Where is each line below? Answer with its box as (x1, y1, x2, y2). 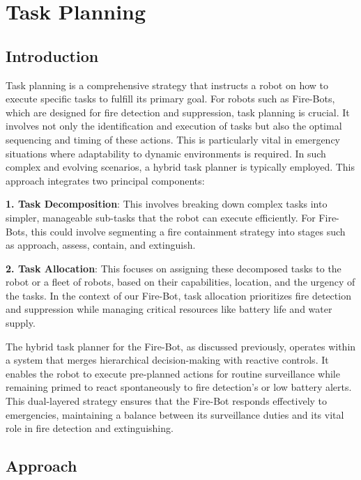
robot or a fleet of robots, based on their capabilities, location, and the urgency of (6, 274, 355, 289)
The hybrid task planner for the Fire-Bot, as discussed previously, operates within (6, 339, 356, 353)
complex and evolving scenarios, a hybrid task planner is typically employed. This (6, 160, 355, 174)
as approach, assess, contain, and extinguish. (6, 238, 196, 252)
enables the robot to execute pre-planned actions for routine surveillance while (6, 366, 340, 380)
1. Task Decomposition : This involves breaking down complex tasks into (6, 196, 328, 211)
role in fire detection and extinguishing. (6, 421, 174, 435)
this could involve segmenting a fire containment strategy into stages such (31, 224, 346, 238)
